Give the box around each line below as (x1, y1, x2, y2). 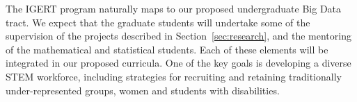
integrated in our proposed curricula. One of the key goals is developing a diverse (6, 56, 351, 70)
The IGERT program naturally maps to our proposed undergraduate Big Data (6, 1, 342, 15)
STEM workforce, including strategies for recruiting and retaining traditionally (6, 69, 342, 83)
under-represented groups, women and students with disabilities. (6, 83, 280, 97)
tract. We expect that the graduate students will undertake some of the (6, 15, 310, 29)
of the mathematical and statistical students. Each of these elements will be (6, 42, 328, 56)
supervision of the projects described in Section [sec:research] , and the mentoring (6, 28, 351, 43)
